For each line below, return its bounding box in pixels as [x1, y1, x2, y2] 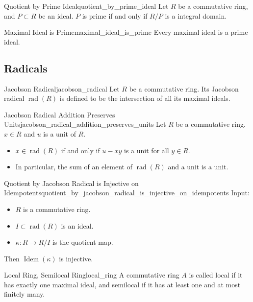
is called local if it [189, 270, 243, 280]
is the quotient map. [52, 237, 113, 247]
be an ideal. [38, 10, 74, 21]
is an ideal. [61, 220, 94, 231]
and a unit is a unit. [168, 162, 228, 172]
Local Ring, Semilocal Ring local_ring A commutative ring [4, 270, 179, 280]
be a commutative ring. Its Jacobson [129, 83, 239, 93]
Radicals [4, 60, 48, 75]
